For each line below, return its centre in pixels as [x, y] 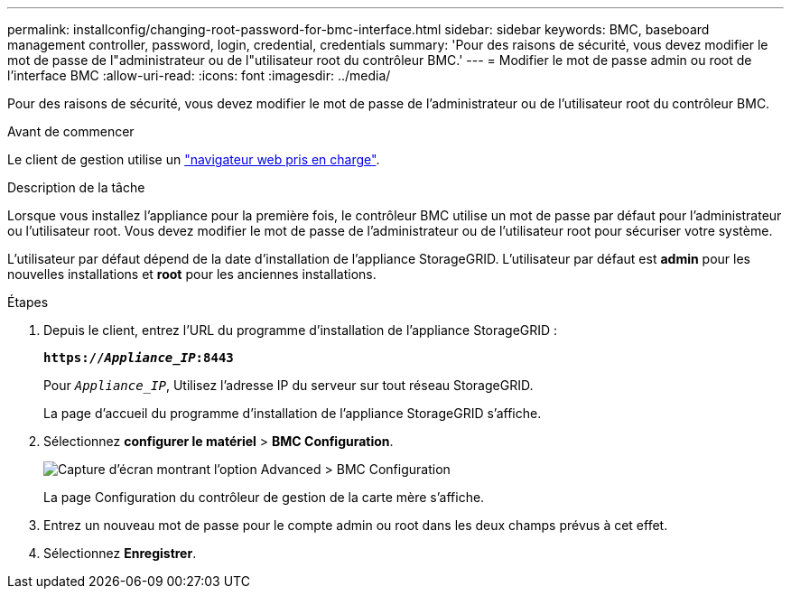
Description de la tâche [76, 187]
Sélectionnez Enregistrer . [120, 553]
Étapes [28, 302]
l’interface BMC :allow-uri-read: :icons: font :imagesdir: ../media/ [199, 75]
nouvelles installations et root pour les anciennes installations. [192, 274]
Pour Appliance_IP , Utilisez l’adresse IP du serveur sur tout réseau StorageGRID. [288, 385]
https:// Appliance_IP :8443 [139, 358]
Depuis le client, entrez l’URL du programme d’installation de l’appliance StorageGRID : [301, 330]
